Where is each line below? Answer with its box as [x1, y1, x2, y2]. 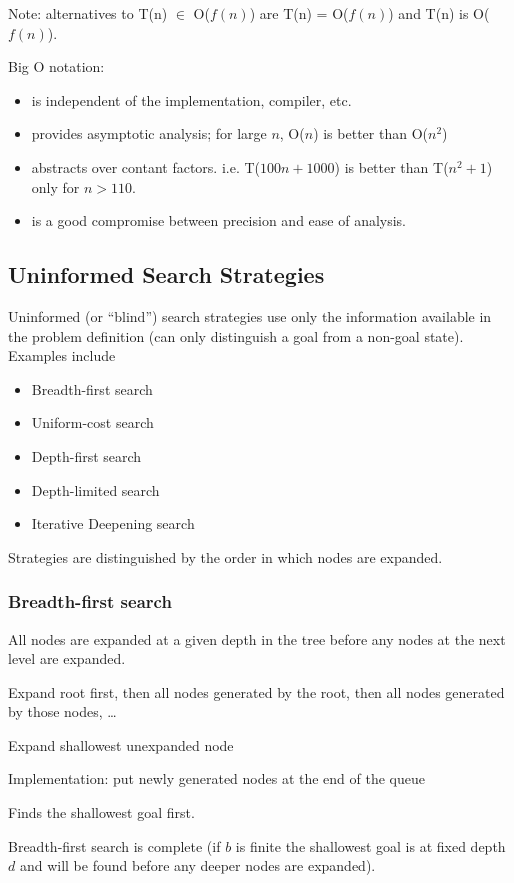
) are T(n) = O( [249, 3, 349, 23]
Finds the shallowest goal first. [8, 802, 195, 823]
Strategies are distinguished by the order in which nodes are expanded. [8, 546, 443, 567]
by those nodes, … [8, 701, 117, 722]
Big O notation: [8, 56, 105, 77]
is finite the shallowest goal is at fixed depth [235, 835, 506, 856]
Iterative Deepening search [31, 513, 195, 534]
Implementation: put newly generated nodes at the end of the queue [8, 768, 426, 789]
